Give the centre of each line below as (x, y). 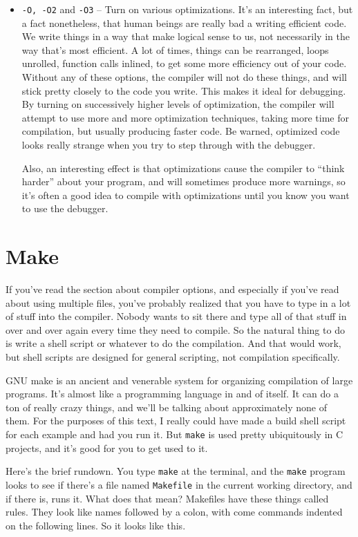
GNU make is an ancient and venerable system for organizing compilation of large (179, 380)
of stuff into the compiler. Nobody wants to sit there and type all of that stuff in (176, 316)
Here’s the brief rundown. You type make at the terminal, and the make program (176, 471)
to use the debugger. (65, 208)
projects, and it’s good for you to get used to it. (107, 447)
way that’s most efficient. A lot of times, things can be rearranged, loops (175, 49)
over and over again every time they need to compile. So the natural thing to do (175, 329)
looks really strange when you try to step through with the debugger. (169, 144)
